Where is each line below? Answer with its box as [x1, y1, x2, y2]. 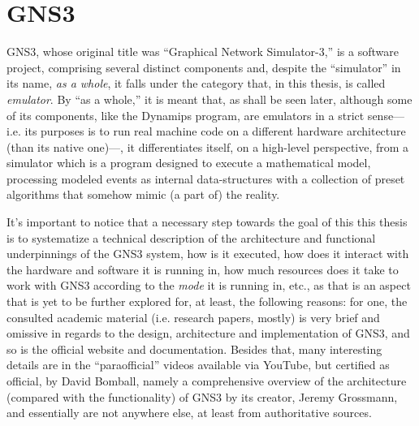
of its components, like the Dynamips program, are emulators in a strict [6, 106, 365, 123]
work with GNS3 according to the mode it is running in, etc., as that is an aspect [6, 277, 411, 294]
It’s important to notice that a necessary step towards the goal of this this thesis [6, 213, 408, 230]
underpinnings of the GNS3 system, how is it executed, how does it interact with [6, 245, 409, 262]
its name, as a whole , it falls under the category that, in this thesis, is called [6, 75, 386, 92]
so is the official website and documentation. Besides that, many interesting [6, 340, 382, 357]
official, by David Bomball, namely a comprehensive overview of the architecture [6, 372, 407, 389]
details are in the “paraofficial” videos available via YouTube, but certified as [6, 356, 390, 373]
